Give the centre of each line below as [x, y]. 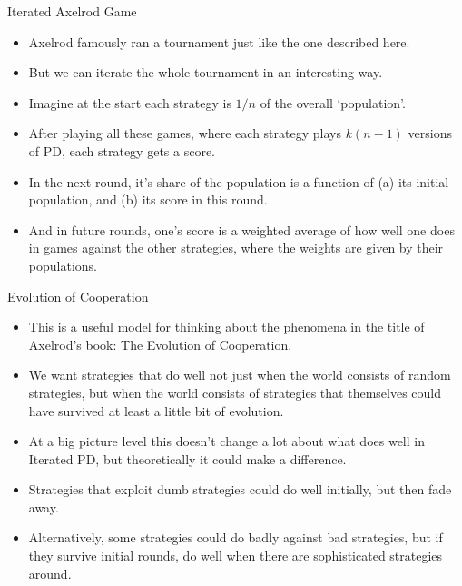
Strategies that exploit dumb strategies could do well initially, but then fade [240, 489]
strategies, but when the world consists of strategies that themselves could [235, 392]
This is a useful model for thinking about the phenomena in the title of [226, 327]
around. [50, 573]
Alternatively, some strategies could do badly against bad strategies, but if [236, 537]
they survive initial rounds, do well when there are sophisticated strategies [236, 556]
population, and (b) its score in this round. [148, 199]
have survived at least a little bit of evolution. [156, 410]
